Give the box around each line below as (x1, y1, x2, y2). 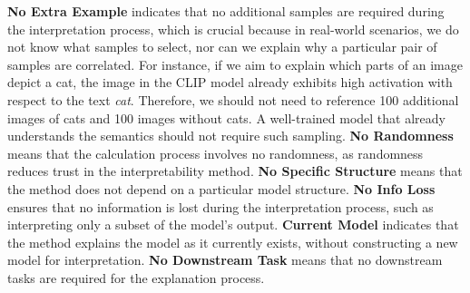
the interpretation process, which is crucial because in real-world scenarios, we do (7, 19, 459, 38)
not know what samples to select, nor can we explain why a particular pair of (7, 37, 437, 56)
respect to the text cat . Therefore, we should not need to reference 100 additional (7, 90, 459, 109)
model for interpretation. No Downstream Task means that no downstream (7, 250, 443, 269)
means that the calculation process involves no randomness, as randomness (7, 143, 424, 162)
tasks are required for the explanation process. (7, 268, 265, 287)
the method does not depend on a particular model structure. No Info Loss (7, 179, 436, 198)
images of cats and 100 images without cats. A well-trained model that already (7, 108, 446, 127)
